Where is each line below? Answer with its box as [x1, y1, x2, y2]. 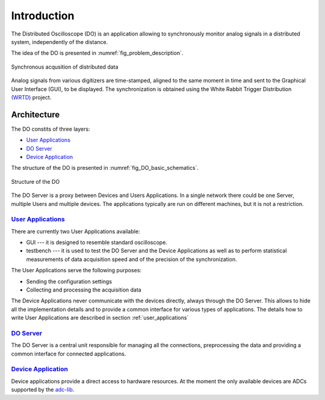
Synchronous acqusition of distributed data [11, 63, 119, 70]
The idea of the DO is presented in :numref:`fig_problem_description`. [11, 49, 184, 57]
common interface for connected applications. [11, 350, 126, 357]
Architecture [11, 109, 60, 120]
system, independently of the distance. [11, 38, 108, 45]
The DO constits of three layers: [11, 125, 90, 133]
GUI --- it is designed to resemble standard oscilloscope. [26, 239, 168, 246]
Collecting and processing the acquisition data [26, 286, 141, 293]
